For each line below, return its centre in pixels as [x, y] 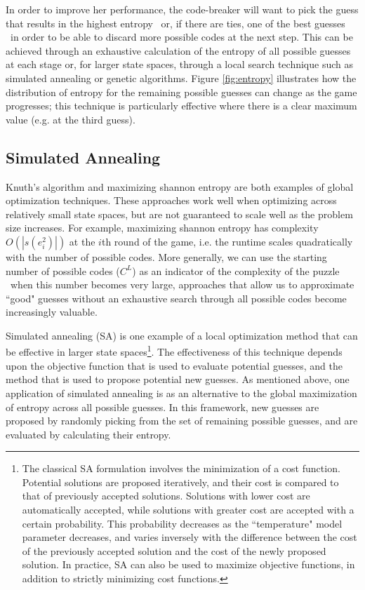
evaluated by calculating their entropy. [88, 434]
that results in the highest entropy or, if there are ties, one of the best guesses [175, 23]
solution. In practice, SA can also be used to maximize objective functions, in [188, 564]
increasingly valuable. [52, 312]
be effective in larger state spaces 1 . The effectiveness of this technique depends [174, 351]
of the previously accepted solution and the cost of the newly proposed [174, 550]
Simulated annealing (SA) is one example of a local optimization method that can [182, 335]
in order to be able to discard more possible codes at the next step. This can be [181, 37]
